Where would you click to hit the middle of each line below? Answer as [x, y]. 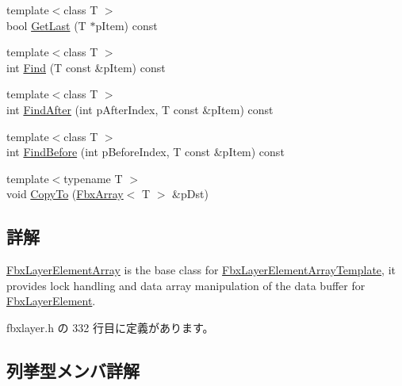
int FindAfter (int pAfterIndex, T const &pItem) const [140, 109]
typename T [93, 178]
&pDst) [190, 194]
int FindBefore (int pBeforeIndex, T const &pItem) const [145, 152]
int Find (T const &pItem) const [86, 67]
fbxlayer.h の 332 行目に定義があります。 [110, 327]
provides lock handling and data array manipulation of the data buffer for [186, 285]
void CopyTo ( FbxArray [65, 194]
